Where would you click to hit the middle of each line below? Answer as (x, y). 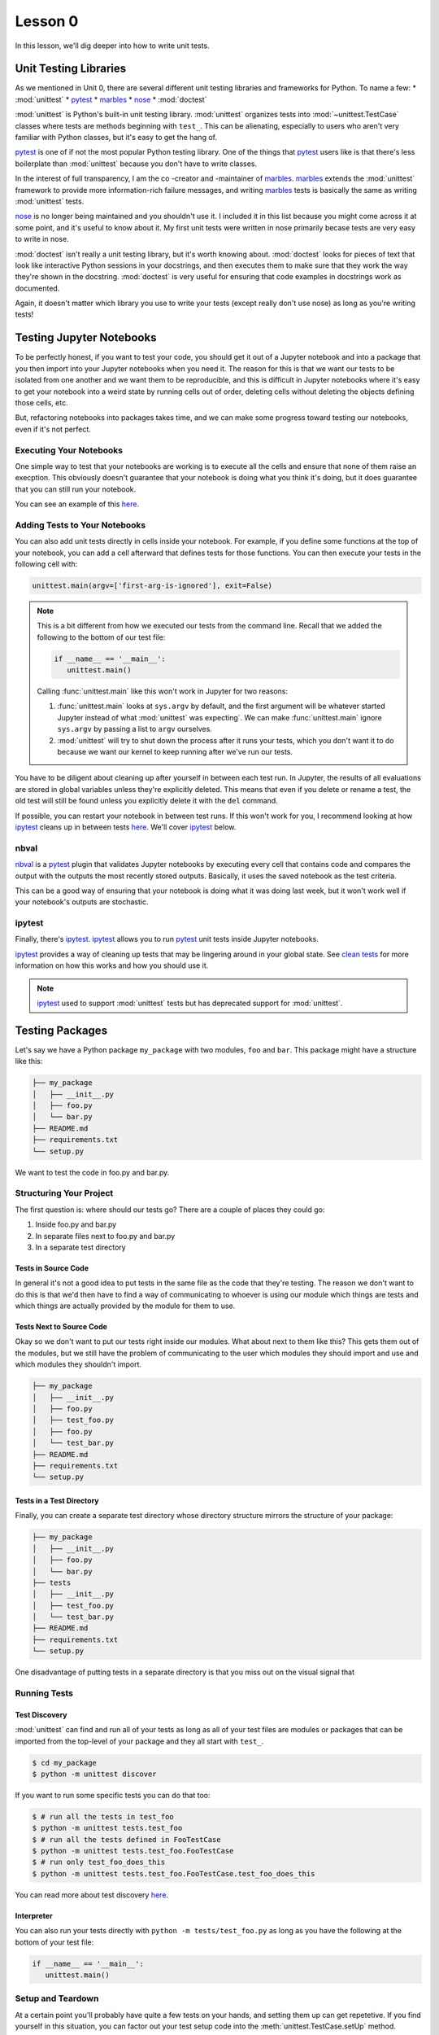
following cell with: (46, 564)
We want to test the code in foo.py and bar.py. (92, 1172)
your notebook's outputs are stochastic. (82, 902)
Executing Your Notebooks (69, 450)
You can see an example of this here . (77, 504)
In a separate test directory (80, 1247)
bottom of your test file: (54, 1942)
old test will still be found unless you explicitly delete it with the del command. (146, 801)
